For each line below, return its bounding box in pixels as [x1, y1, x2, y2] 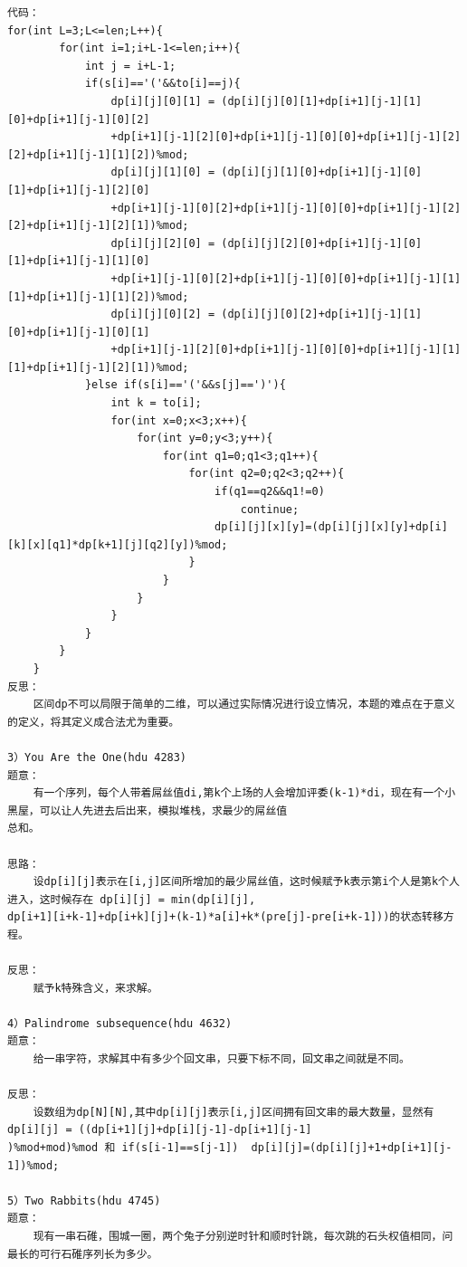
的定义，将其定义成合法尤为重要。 [7, 715, 180, 729]
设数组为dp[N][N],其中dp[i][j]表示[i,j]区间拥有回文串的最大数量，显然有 [33, 1105, 434, 1119]
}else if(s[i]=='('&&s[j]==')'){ [84, 378, 286, 392]
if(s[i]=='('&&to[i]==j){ [84, 77, 241, 90]
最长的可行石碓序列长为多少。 [7, 1247, 158, 1261]
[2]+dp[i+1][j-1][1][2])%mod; [7, 148, 189, 161]
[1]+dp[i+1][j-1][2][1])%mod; [7, 360, 189, 374]
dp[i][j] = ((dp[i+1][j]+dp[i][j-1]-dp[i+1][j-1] [7, 1123, 312, 1137]
